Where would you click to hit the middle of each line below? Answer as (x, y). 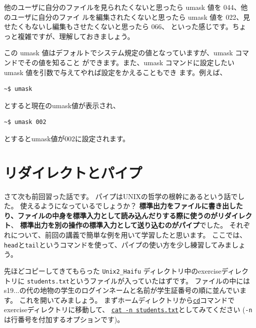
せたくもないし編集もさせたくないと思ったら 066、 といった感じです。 (118, 26)
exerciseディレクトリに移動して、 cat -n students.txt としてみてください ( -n (128, 309)
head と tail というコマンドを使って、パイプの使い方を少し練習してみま (118, 244)
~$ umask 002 (25, 122)
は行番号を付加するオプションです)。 (64, 319)
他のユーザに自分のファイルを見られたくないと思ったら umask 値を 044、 (123, 7)
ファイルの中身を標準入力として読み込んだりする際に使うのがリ (121, 215)
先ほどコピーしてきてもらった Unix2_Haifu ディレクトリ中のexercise (113, 270)
